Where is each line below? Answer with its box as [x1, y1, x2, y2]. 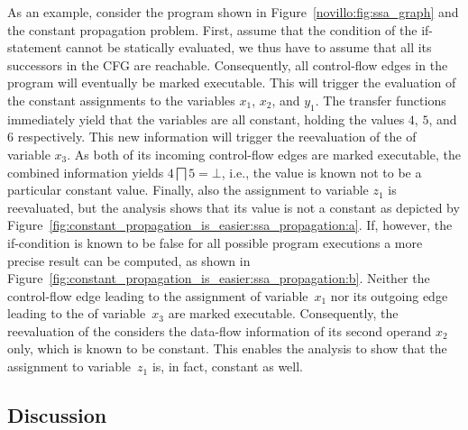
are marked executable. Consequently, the [168, 304, 399, 323]
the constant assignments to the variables [7, 90, 235, 109]
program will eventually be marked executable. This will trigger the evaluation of [7, 73, 456, 92]
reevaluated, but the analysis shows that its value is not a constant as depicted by [7, 197, 460, 216]
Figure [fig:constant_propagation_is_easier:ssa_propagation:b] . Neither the [7, 269, 430, 288]
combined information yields [7, 162, 164, 181]
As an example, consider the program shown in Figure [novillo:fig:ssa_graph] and [7, 3, 459, 21]
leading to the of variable [7, 304, 146, 323]
